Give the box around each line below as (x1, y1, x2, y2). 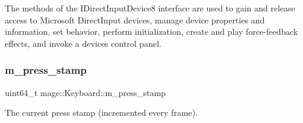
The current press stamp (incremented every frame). (5, 106, 198, 119)
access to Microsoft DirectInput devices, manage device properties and (5, 13, 265, 26)
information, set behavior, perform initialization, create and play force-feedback (5, 25, 298, 38)
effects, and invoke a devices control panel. (5, 37, 161, 49)
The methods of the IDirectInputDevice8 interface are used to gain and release (5, 2, 295, 14)
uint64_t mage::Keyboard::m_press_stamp (5, 86, 166, 98)
